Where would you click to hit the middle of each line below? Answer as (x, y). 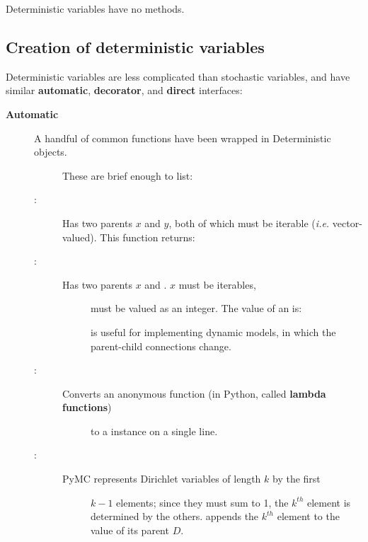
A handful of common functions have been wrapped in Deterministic (183, 138)
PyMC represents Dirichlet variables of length (162, 479)
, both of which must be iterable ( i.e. (249, 223)
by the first (297, 479)
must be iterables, (217, 284)
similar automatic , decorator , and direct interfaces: (124, 90)
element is (329, 502)
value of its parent (130, 530)
